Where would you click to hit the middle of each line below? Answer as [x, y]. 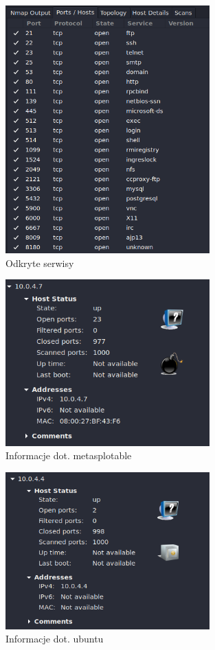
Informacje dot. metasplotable [69, 455]
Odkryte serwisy [40, 263]
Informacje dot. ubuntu [55, 639]
